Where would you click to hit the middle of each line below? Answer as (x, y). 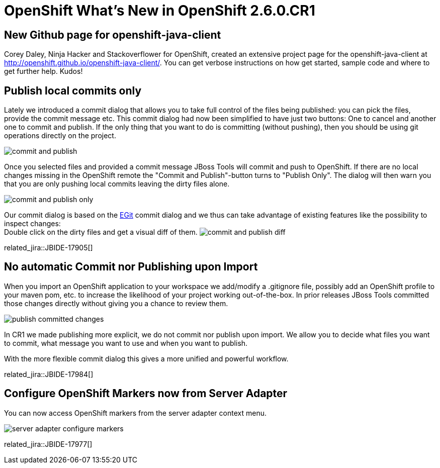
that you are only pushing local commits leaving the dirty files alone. (117, 184)
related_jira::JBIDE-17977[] (48, 444)
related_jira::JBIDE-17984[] (49, 374)
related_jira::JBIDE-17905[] (49, 248)
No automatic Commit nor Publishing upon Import (131, 267)
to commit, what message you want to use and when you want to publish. (126, 343)
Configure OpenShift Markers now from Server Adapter (146, 394)
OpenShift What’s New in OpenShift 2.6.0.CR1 (160, 11)
